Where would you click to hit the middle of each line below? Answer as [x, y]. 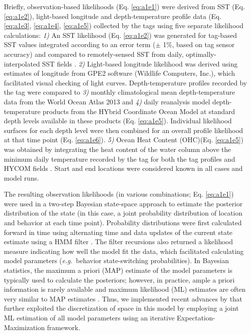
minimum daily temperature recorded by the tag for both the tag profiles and [120, 159]
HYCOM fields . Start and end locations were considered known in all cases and [123, 168]
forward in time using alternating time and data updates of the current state [118, 232]
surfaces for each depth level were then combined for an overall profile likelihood [124, 130]
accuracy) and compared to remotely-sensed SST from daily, [94, 54]
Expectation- [196, 317]
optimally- [201, 54]
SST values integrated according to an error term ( [80, 44]
